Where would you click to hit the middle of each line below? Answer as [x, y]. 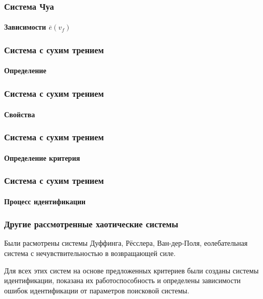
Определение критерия [42, 157]
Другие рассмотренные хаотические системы [91, 224]
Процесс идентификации [45, 201]
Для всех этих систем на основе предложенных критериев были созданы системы [131, 270]
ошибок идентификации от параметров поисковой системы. [97, 290]
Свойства [20, 114]
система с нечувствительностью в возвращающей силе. [90, 253]
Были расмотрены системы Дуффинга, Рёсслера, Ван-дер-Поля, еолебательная [126, 243]
